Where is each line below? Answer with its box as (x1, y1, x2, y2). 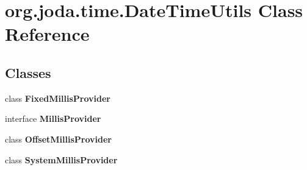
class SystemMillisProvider (5, 153, 118, 166)
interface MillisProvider (5, 112, 101, 125)
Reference (5, 21, 90, 46)
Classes (5, 63, 51, 82)
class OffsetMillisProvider (5, 132, 112, 145)
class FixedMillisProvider (5, 91, 110, 104)
